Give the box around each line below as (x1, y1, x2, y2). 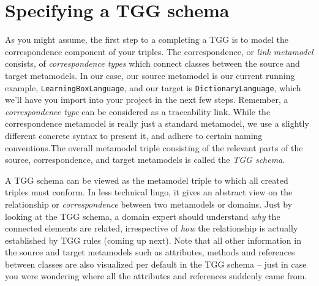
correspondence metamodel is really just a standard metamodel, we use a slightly (5, 117, 309, 130)
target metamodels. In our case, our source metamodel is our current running (5, 69, 295, 81)
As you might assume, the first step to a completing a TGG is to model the (5, 33, 289, 46)
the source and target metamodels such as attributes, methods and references (5, 246, 295, 258)
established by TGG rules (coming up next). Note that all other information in (5, 233, 301, 246)
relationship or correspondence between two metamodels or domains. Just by (5, 197, 293, 210)
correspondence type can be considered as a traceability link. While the (5, 105, 271, 118)
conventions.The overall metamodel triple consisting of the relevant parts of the (5, 141, 303, 154)
